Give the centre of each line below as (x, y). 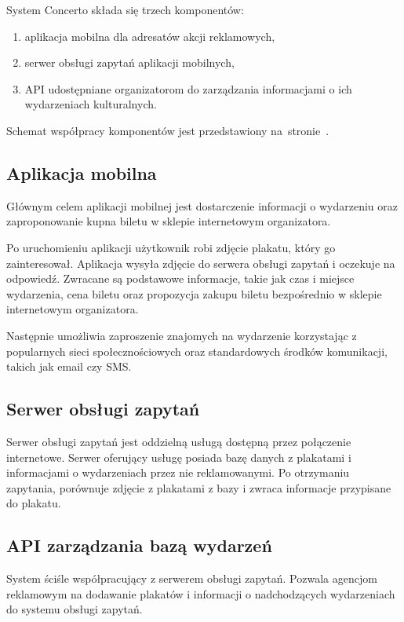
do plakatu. (34, 503)
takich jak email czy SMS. (69, 366)
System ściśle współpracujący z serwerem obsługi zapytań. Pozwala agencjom (192, 578)
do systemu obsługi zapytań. (75, 609)
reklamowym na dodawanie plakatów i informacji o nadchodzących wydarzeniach (201, 593)
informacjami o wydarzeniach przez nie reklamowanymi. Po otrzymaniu (178, 472)
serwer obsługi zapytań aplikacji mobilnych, (129, 62)
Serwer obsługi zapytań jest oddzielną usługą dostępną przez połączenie (179, 441)
